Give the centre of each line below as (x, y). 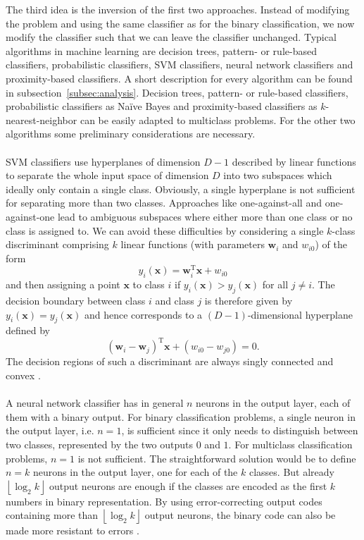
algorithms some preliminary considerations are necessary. (131, 134)
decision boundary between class (76, 300)
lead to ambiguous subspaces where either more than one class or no (205, 216)
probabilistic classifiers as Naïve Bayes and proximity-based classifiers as (162, 106)
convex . (23, 375)
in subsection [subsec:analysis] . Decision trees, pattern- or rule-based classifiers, (177, 92)
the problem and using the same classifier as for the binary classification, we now (180, 23)
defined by (28, 330)
